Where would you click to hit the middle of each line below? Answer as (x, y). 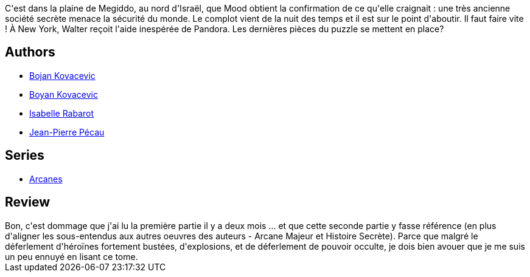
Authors (30, 52)
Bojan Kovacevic (62, 75)
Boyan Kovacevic (64, 94)
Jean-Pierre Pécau (67, 132)
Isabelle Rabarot (62, 113)
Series (25, 156)
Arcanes (46, 179)
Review (28, 202)
